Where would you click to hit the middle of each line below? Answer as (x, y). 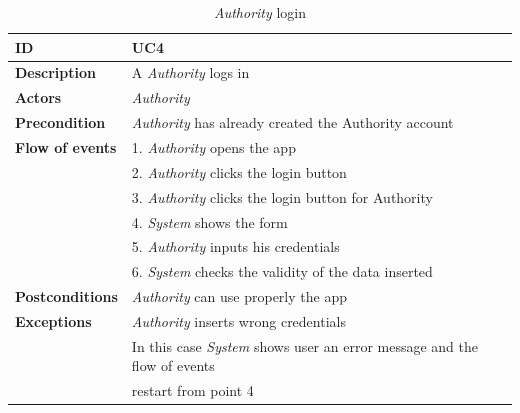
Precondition (60, 122)
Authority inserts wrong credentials (238, 320)
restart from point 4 (192, 390)
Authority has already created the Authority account (292, 122)
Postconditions (66, 296)
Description (56, 72)
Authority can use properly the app (239, 296)
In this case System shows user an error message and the (305, 345)
